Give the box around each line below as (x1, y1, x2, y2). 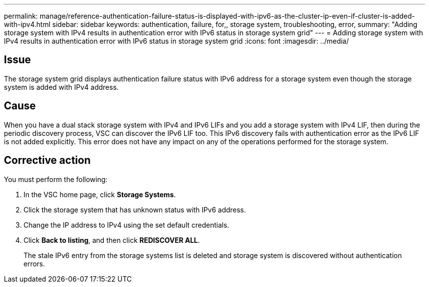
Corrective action (4, 154, 91, 167)
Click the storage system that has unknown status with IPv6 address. (24, 205, 246, 214)
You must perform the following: (4, 175, 108, 183)
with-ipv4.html (4, 20, 50, 28)
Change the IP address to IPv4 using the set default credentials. (24, 220, 229, 229)
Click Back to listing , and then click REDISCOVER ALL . (24, 235, 200, 244)
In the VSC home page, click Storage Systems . (24, 190, 176, 199)
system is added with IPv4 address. (4, 82, 119, 91)
